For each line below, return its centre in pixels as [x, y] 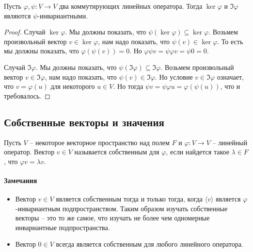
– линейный [230, 142]
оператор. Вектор [29, 152]
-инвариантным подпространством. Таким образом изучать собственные [121, 208]
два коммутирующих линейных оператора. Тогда [131, 6]
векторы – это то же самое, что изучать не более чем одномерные [112, 218]
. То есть [230, 41]
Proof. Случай [25, 32]
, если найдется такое [198, 152]
